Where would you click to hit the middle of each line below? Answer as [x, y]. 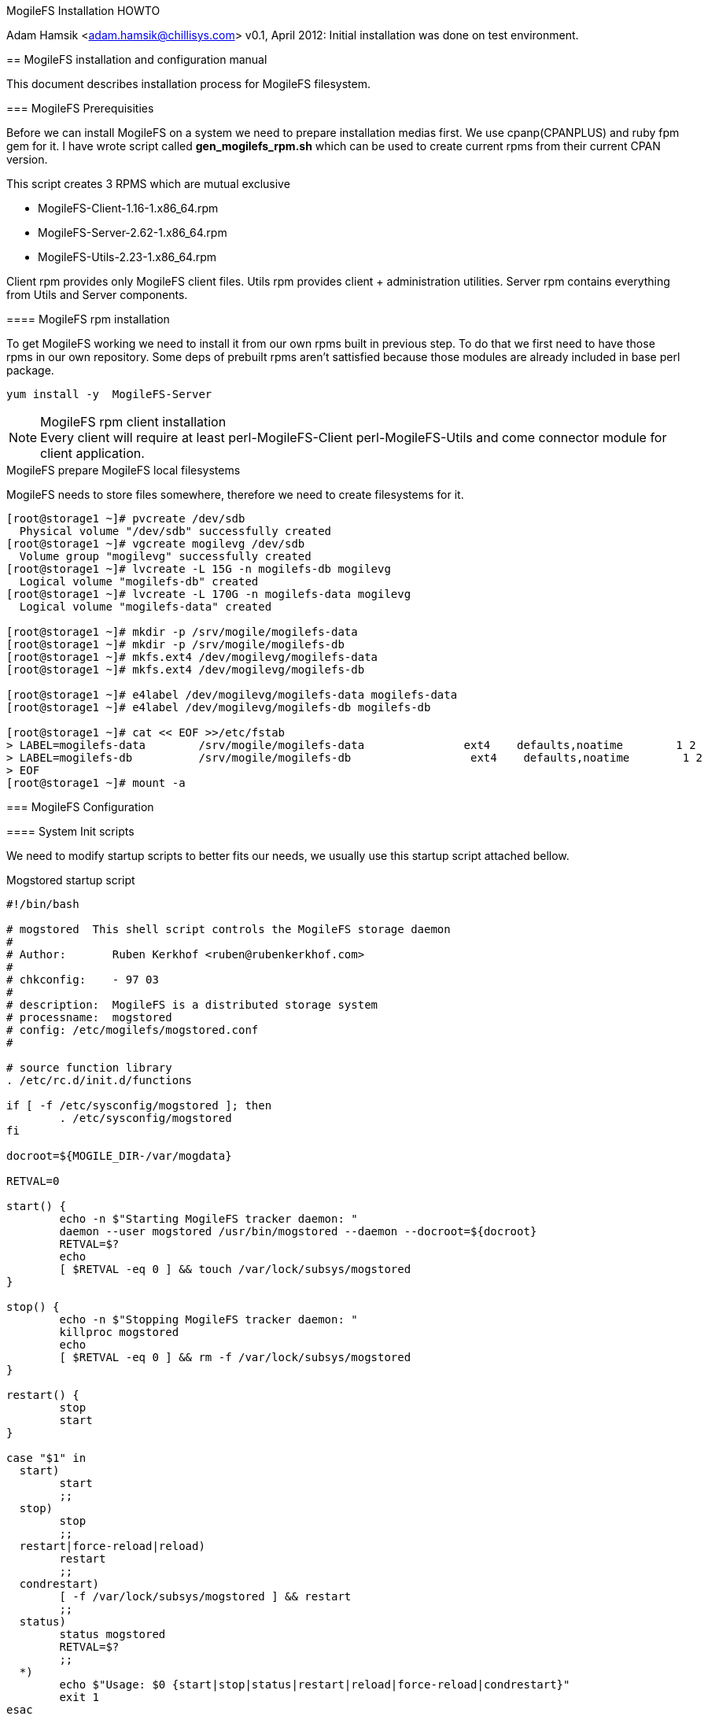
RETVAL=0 [33, 1181]
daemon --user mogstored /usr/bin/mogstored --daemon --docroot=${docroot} [298, 1231]
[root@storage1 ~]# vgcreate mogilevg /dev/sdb [156, 544]
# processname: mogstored [89, 1017]
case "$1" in [46, 1458]
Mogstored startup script [71, 880]
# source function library [89, 1068]
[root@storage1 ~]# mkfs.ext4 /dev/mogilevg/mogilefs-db [186, 670]
